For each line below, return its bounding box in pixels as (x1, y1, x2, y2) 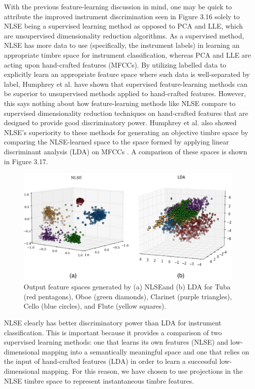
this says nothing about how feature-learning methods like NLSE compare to (4, 98, 236, 108)
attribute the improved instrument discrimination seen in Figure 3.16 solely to (4, 11, 240, 21)
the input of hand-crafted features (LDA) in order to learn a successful (4, 356, 217, 366)
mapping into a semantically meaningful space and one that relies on (42, 346, 250, 356)
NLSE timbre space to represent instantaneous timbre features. (4, 375, 194, 386)
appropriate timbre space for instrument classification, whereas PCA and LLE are (4, 49, 251, 60)
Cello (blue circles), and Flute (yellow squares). (24, 301, 166, 311)
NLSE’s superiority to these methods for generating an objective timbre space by (4, 127, 249, 137)
